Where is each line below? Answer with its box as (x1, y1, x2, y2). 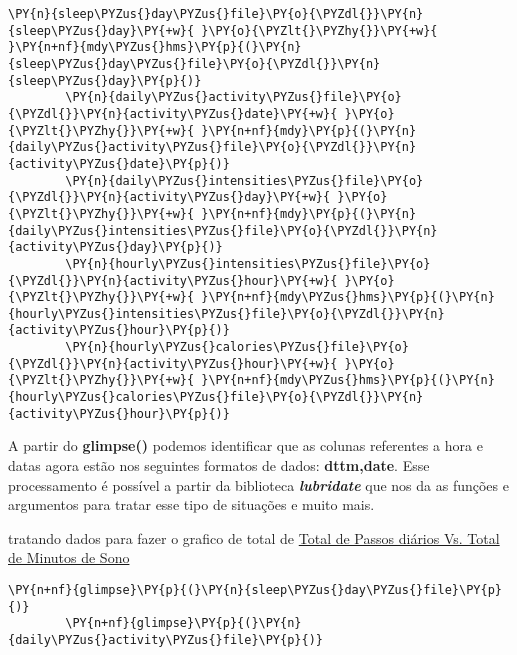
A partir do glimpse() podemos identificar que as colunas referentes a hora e (8, 435, 483, 456)
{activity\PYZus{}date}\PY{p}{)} (8, 156, 230, 171)
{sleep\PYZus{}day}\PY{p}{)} (8, 73, 202, 88)
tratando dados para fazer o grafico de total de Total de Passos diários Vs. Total (8, 527, 500, 548)
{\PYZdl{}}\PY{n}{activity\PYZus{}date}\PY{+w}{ (8, 106, 338, 121)
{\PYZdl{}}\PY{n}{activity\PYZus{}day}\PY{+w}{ (8, 190, 331, 205)
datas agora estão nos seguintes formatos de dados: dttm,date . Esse (8, 455, 430, 475)
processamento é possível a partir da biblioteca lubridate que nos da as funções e (8, 474, 509, 495)
